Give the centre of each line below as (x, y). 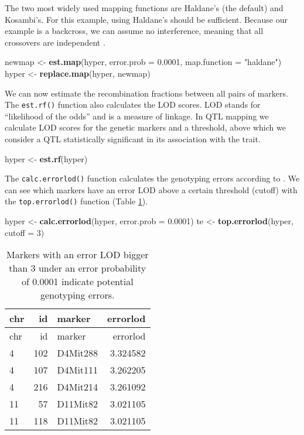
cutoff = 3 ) (25, 232)
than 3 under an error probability (78, 268)
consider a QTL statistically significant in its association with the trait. (133, 139)
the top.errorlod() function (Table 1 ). (76, 201)
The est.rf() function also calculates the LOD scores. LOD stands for (133, 105)
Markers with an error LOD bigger (77, 255)
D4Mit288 (78, 353)
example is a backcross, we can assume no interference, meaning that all (134, 31)
